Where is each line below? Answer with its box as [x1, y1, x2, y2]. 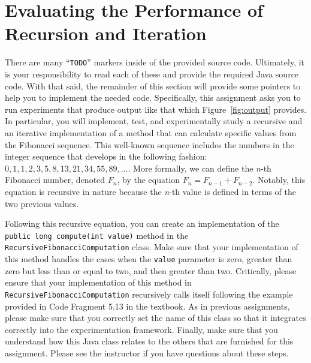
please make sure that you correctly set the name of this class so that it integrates [5, 311, 306, 324]
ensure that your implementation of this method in [5, 276, 192, 289]
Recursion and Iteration [5, 21, 207, 46]
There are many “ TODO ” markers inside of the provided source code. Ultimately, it [5, 56, 305, 68]
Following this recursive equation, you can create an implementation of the [5, 217, 279, 230]
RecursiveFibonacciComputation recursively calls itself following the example [5, 287, 293, 300]
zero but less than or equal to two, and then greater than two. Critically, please [5, 264, 297, 277]
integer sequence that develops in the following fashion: [5, 150, 207, 163]
